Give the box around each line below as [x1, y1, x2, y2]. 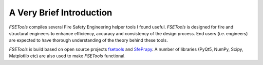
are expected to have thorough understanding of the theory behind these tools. [9, 38, 168, 43]
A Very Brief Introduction [9, 7, 113, 18]
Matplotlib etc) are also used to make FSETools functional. [9, 53, 126, 59]
